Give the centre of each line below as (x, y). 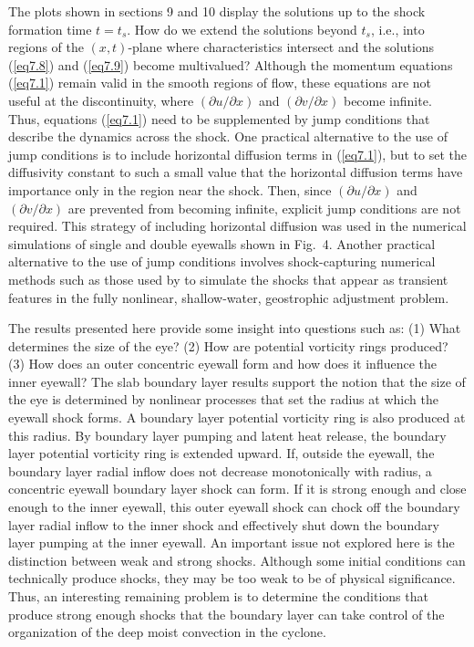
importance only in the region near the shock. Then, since (170, 189)
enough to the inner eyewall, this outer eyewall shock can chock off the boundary (234, 507)
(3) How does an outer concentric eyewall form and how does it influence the (223, 364)
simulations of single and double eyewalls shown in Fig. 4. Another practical (222, 243)
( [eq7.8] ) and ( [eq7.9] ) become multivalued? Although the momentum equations (231, 64)
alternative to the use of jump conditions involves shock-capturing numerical (222, 261)
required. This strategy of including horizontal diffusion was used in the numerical (237, 226)
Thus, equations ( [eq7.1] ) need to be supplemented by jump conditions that (219, 118)
